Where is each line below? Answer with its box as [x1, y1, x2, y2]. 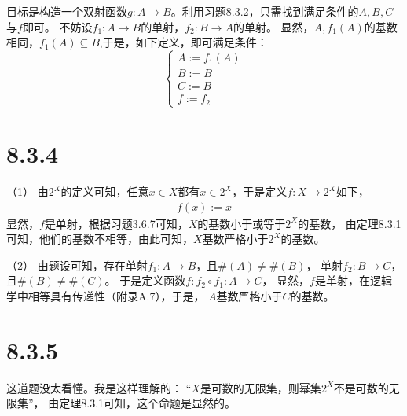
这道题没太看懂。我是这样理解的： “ [6, 379, 192, 396]
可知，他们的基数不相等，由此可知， [6, 230, 193, 247]
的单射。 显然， [233, 18, 314, 35]
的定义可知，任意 [60, 183, 149, 199]
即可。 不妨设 [22, 18, 93, 35]
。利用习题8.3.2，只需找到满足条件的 [170, 3, 359, 19]
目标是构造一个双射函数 [6, 3, 127, 19]
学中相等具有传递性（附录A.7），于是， [6, 288, 205, 304]
